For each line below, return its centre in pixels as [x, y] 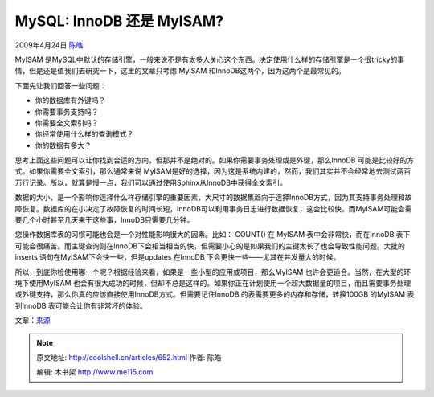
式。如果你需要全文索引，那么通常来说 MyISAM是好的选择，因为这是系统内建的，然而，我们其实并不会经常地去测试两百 [213, 171]
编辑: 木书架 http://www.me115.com [95, 372]
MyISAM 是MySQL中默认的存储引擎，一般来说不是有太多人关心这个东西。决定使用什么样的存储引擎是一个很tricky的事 [210, 59]
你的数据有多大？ [63, 145]
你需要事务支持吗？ [67, 112]
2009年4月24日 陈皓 [49, 45]
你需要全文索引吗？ [67, 123]
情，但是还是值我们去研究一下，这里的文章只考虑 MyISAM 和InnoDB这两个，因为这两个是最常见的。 [180, 71]
